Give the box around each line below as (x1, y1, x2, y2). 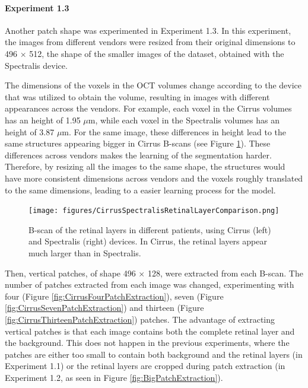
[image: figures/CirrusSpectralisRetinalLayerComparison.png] (28, 206, 280, 215)
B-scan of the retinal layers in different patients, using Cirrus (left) (28, 223, 271, 236)
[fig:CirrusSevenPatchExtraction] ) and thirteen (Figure (5, 301, 204, 314)
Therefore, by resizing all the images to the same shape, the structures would (5, 160, 285, 173)
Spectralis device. (5, 59, 68, 71)
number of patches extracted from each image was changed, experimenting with (5, 278, 294, 291)
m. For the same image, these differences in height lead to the (62, 125, 287, 138)
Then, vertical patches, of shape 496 (5, 266, 136, 279)
